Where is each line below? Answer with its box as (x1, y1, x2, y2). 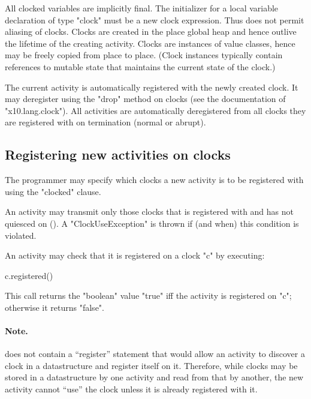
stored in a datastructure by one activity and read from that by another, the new (5, 371, 304, 383)
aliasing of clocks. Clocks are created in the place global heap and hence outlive (5, 25, 297, 38)
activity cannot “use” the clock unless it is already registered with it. (5, 383, 258, 395)
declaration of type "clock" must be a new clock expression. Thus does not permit (5, 13, 304, 26)
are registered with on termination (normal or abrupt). (5, 116, 206, 128)
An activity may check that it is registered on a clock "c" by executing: (5, 249, 265, 262)
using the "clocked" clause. (5, 185, 101, 197)
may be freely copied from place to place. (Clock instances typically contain (5, 49, 283, 61)
